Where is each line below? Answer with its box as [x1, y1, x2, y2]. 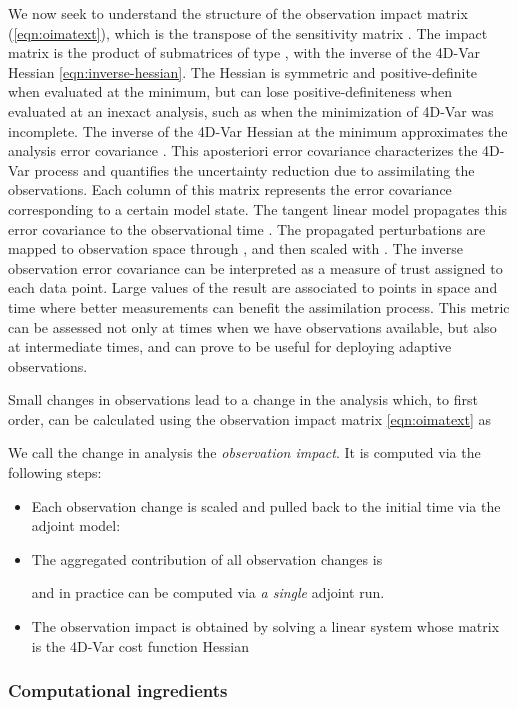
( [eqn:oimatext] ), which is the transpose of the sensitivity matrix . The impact [8, 22, 488, 43]
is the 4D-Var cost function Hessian [31, 635, 249, 656]
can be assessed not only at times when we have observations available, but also [8, 316, 497, 337]
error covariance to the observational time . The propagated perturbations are [8, 218, 486, 239]
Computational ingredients [8, 678, 228, 703]
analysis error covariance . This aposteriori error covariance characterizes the [8, 140, 478, 161]
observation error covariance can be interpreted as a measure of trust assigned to [8, 257, 503, 278]
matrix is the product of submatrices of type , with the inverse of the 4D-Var [8, 42, 481, 63]
